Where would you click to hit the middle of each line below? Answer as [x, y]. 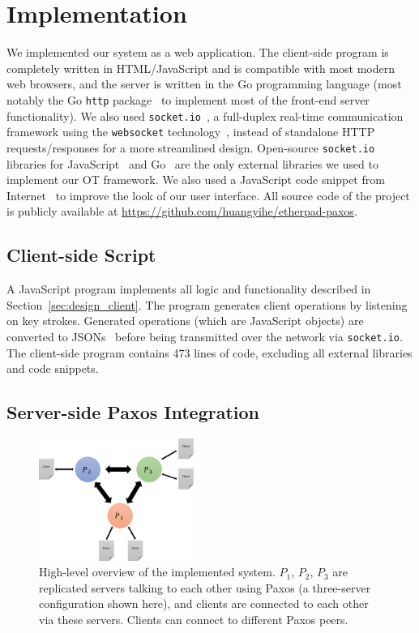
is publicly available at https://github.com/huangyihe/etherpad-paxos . [182, 211]
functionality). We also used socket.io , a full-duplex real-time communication [205, 115]
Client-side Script [81, 255]
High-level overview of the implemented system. [157, 572]
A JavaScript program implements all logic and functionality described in [189, 289]
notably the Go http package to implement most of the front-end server [188, 99]
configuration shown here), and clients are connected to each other [204, 603]
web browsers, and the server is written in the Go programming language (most [204, 84]
